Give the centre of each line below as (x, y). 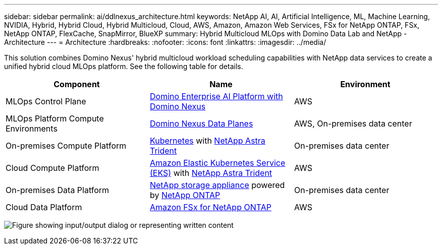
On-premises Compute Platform (66, 146)
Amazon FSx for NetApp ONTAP (210, 207)
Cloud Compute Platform (52, 168)
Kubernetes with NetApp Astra (207, 141)
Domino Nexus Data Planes (201, 123)
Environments (32, 129)
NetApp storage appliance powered (217, 185)
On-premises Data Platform (58, 190)
